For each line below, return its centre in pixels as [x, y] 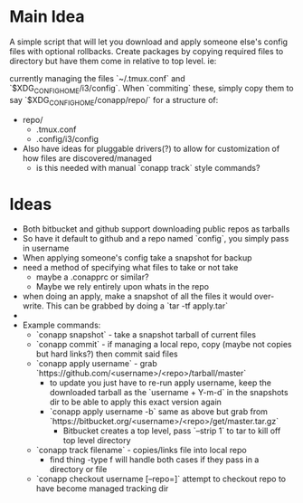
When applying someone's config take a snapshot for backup [137, 258]
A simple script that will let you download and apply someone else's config [148, 42]
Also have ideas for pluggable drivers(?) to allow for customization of [151, 148]
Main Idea [47, 17]
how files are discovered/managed [87, 158]
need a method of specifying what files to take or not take [130, 268]
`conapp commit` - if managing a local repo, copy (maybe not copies [164, 345]
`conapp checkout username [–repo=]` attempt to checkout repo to [161, 479]
